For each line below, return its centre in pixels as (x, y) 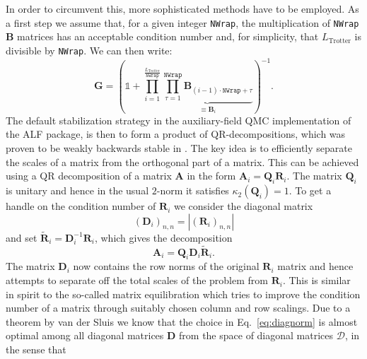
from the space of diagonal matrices (256, 335)
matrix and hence (315, 266)
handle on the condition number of (81, 206)
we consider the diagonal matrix (244, 206)
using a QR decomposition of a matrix (89, 176)
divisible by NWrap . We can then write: (89, 50)
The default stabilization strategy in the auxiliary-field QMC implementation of (179, 120)
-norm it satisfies (193, 190)
